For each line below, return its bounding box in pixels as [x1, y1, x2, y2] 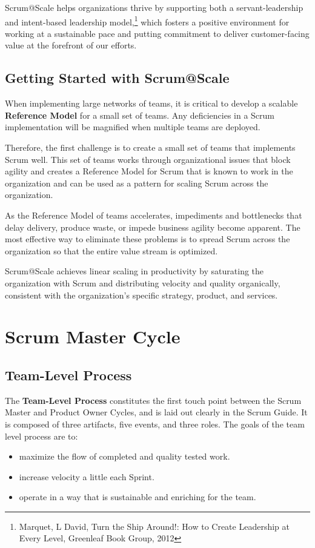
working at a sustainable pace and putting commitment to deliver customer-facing [5, 27, 310, 39]
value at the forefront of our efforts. [5, 39, 137, 51]
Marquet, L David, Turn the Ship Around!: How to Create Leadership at [19, 520, 290, 532]
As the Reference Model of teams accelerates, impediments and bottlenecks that [5, 208, 302, 221]
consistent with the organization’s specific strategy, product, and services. [5, 288, 278, 301]
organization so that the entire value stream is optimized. [5, 244, 218, 257]
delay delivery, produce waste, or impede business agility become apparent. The [5, 220, 300, 233]
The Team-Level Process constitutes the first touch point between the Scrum [5, 394, 302, 406]
